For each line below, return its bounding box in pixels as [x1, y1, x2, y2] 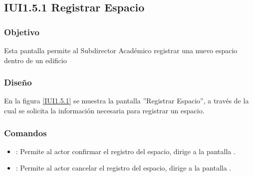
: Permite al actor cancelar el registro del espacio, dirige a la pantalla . [15, 163, 232, 173]
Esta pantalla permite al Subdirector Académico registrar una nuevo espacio [4, 45, 238, 55]
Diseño [4, 76, 32, 88]
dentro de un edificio [4, 55, 67, 65]
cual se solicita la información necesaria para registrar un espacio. [4, 105, 205, 115]
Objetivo [4, 25, 39, 38]
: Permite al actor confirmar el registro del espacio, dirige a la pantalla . [15, 146, 236, 156]
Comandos [4, 126, 47, 139]
